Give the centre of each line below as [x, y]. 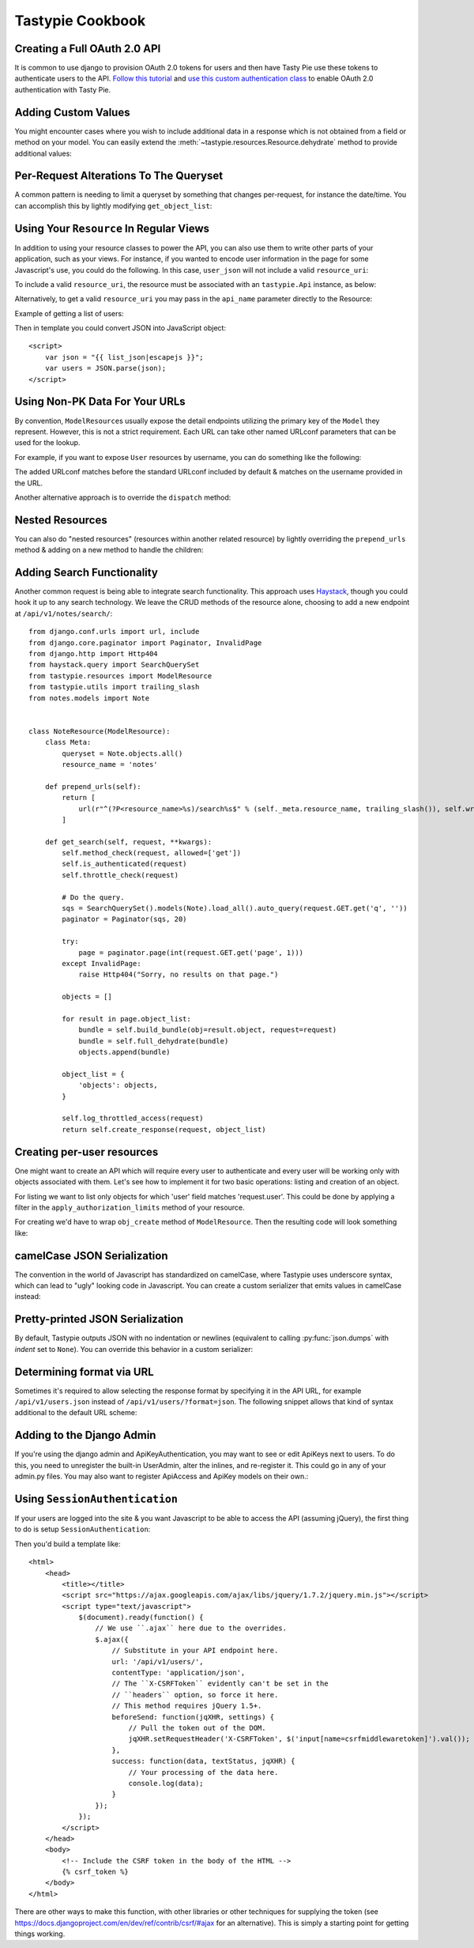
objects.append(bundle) [124, 1052]
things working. [40, 1934]
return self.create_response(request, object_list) [164, 1129]
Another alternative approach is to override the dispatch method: [123, 497]
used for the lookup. [47, 443]
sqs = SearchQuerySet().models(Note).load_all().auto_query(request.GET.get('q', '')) [235, 908]
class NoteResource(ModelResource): [100, 731]
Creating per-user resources [87, 1151]
